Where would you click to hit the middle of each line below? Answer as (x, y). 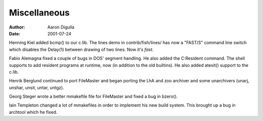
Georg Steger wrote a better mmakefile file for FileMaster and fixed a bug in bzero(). (93, 96)
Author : (17, 27)
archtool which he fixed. (33, 112)
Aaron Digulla (61, 27)
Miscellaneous (39, 13)
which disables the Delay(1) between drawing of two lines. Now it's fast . (81, 49)
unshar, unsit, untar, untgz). (37, 88)
